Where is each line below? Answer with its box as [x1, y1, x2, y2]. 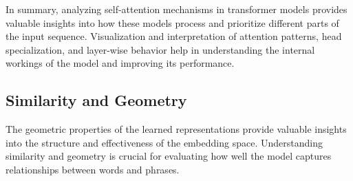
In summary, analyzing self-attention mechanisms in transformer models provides [6, 2, 347, 16]
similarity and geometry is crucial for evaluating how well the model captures [6, 149, 332, 163]
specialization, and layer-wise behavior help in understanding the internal [6, 42, 315, 56]
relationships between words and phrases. [6, 162, 180, 176]
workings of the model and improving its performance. [6, 56, 235, 70]
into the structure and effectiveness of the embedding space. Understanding [6, 135, 323, 149]
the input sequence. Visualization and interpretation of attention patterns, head [6, 29, 342, 43]
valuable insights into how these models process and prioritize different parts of [6, 15, 339, 30]
